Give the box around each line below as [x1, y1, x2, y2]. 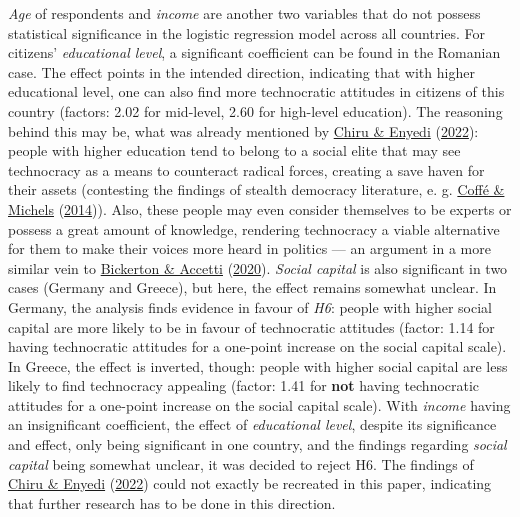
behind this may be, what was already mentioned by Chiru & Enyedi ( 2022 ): [8, 120, 479, 141]
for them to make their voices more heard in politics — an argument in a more [8, 238, 491, 259]
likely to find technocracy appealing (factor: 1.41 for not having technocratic [8, 375, 480, 396]
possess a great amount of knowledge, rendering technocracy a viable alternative [8, 218, 500, 239]
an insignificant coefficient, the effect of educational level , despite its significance [8, 414, 497, 435]
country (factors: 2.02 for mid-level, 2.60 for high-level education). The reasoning [8, 100, 503, 121]
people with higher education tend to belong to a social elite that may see [8, 140, 461, 161]
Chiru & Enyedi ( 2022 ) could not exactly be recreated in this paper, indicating [8, 473, 492, 494]
